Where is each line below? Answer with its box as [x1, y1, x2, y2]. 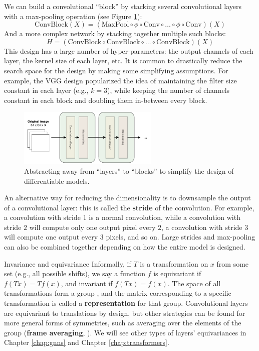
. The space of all [167, 278, 221, 288]
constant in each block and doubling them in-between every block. [4, 94, 207, 105]
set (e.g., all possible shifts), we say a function [4, 268, 146, 279]
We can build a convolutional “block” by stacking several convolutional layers [4, 1, 241, 11]
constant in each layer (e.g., [4, 85, 89, 95]
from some [216, 258, 249, 269]
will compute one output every [4, 231, 98, 242]
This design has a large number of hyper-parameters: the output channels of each [4, 45, 253, 56]
